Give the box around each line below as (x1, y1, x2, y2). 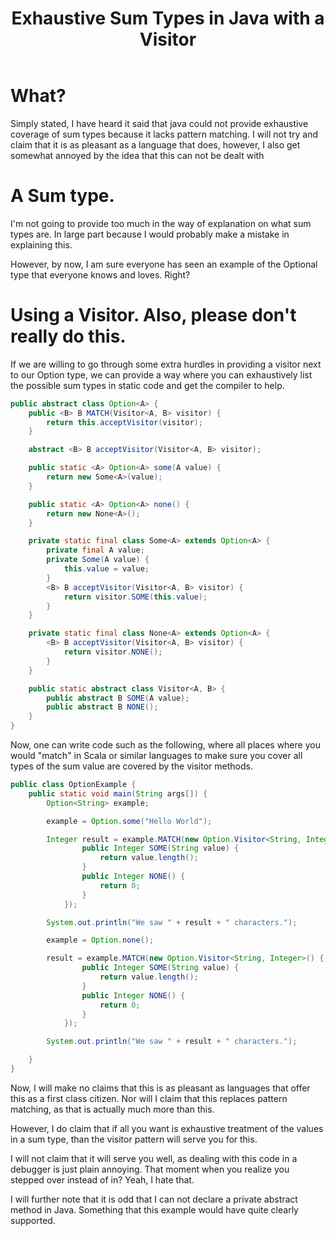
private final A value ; (46, 545, 145, 556)
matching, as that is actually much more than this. (10, 1103, 215, 1115)
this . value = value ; (63, 564, 150, 574)
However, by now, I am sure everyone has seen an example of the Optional (10, 258, 318, 270)
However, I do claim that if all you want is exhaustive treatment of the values (10, 1122, 324, 1134)
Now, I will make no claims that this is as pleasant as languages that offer (10, 1082, 311, 1094)
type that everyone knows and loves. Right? (10, 268, 191, 281)
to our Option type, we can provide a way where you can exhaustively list (10, 368, 313, 381)
